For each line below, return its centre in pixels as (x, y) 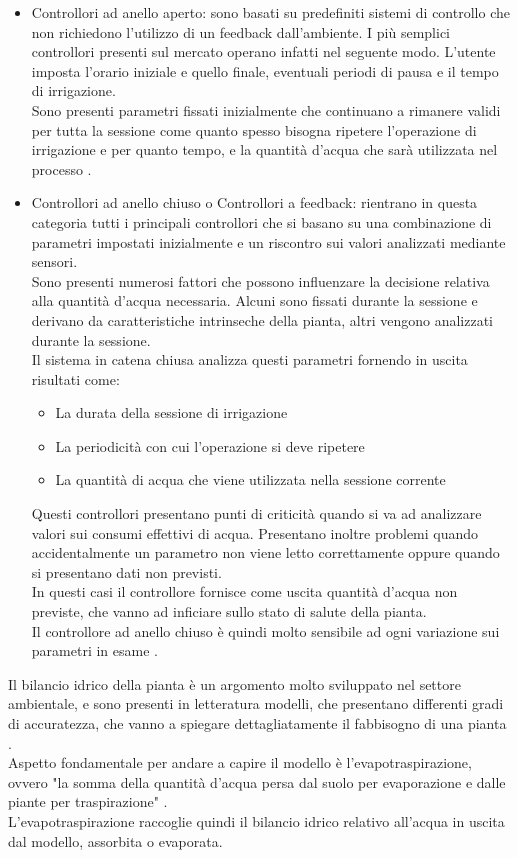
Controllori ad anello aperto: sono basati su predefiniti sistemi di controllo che (270, 12)
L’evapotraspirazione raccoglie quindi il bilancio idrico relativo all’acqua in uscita (256, 820)
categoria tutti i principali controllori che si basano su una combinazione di (261, 221)
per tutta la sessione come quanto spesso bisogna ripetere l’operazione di (254, 129)
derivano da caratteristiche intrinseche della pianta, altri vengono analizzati (262, 319)
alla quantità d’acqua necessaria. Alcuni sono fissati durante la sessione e (254, 300)
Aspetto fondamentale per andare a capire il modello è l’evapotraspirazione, (240, 762)
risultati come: (75, 378)
